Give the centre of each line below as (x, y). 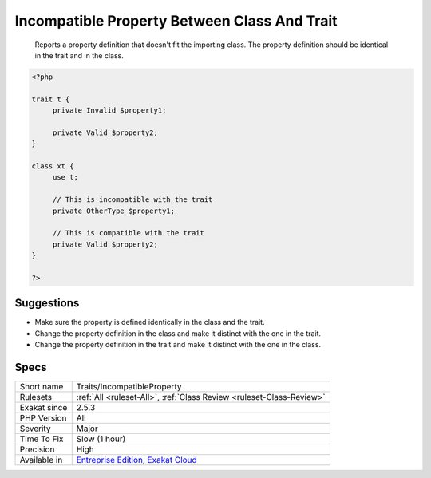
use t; (65, 177)
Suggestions (47, 303)
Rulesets (36, 397)
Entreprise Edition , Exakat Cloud (136, 460)
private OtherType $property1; (114, 211)
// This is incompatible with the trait (132, 200)
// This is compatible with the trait (129, 233)
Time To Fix (42, 439)
